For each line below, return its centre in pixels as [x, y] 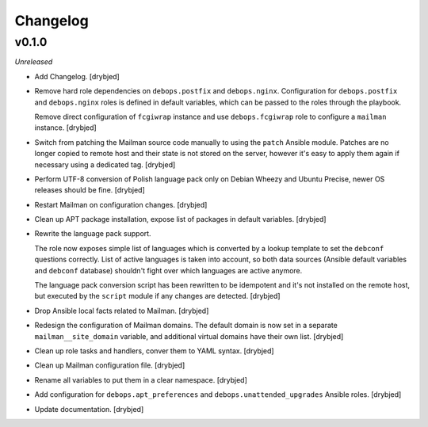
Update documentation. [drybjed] [89, 409]
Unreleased [34, 62]
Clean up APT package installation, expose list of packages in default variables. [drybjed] [180, 219]
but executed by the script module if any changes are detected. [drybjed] [157, 296]
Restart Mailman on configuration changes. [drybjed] [121, 204]
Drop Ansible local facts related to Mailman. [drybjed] [122, 311]
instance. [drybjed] [65, 128]
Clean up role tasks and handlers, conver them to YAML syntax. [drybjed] [154, 351]
